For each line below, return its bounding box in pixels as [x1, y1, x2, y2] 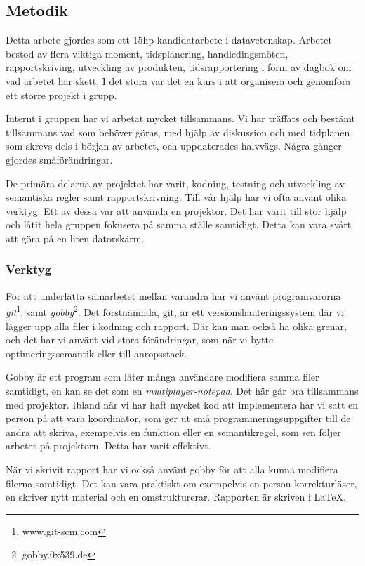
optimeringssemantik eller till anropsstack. [6, 345, 187, 360]
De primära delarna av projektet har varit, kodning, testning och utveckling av [6, 176, 345, 190]
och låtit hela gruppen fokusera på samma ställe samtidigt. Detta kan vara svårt [6, 217, 352, 232]
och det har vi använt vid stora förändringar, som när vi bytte [6, 332, 274, 347]
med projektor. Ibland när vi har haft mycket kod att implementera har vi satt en [6, 397, 358, 412]
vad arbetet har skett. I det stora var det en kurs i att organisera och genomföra [6, 73, 351, 88]
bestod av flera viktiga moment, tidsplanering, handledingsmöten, [6, 46, 288, 60]
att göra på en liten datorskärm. [6, 230, 145, 245]
